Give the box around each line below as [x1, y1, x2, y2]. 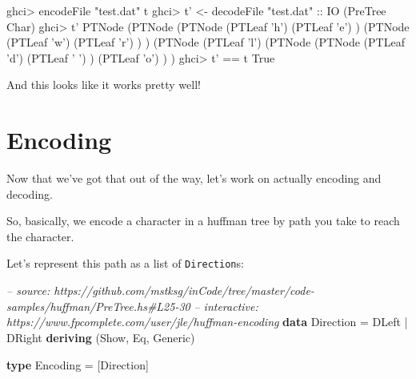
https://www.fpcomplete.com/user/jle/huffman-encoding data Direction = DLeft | [6, 313, 408, 330]
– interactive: [194, 297, 258, 314]
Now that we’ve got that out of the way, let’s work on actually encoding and [6, 170, 382, 187]
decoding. [6, 185, 53, 202]
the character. [6, 228, 74, 244]
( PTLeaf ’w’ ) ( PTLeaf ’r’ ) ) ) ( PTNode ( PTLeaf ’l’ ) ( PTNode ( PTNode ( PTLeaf [6, 34, 405, 50]
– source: [6, 282, 50, 299]
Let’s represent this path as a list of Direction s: [6, 255, 244, 272]
